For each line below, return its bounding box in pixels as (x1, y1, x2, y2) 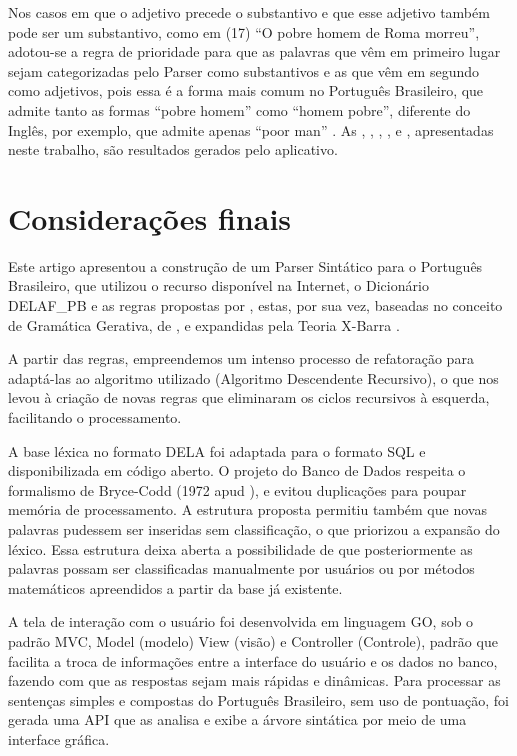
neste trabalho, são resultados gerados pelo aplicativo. (8, 139, 338, 160)
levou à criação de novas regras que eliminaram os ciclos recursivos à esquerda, (8, 387, 490, 408)
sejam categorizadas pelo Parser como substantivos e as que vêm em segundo (8, 60, 480, 81)
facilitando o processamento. (8, 407, 182, 428)
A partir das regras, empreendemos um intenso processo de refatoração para (8, 348, 474, 369)
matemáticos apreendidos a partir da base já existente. (8, 577, 343, 598)
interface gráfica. (8, 728, 110, 749)
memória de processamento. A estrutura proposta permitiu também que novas (8, 499, 487, 520)
